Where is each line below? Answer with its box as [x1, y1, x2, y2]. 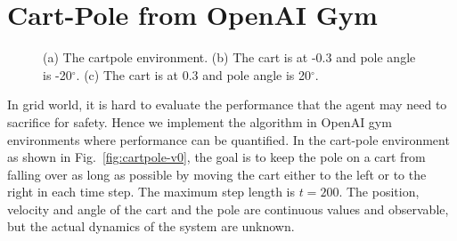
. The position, [339, 182, 420, 201]
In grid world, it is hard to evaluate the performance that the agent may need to [7, 95, 447, 114]
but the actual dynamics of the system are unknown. [7, 217, 295, 236]
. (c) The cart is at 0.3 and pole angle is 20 [76, 65, 312, 84]
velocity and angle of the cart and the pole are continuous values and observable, [7, 199, 449, 218]
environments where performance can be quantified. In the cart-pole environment [7, 130, 450, 149]
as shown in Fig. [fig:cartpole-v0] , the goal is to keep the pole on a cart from [7, 148, 426, 166]
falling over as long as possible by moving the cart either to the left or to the [7, 165, 427, 183]
